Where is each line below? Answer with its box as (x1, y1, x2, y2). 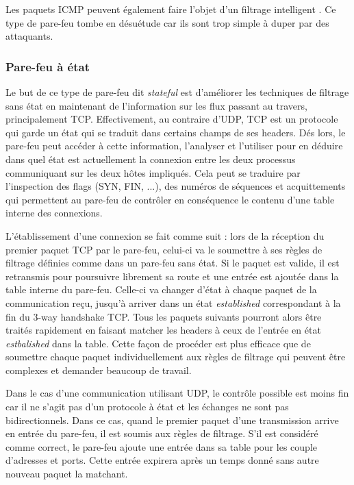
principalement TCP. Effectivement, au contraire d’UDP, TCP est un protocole (5, 112, 338, 126)
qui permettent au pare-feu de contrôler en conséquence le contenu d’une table (5, 192, 335, 206)
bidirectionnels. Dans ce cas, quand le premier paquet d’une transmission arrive (5, 412, 339, 427)
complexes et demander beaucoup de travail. (5, 362, 192, 377)
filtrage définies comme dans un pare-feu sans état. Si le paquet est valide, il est (5, 256, 340, 270)
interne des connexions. (5, 206, 103, 220)
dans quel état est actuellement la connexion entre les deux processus (5, 151, 296, 166)
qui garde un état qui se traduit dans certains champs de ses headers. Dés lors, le (5, 125, 346, 139)
